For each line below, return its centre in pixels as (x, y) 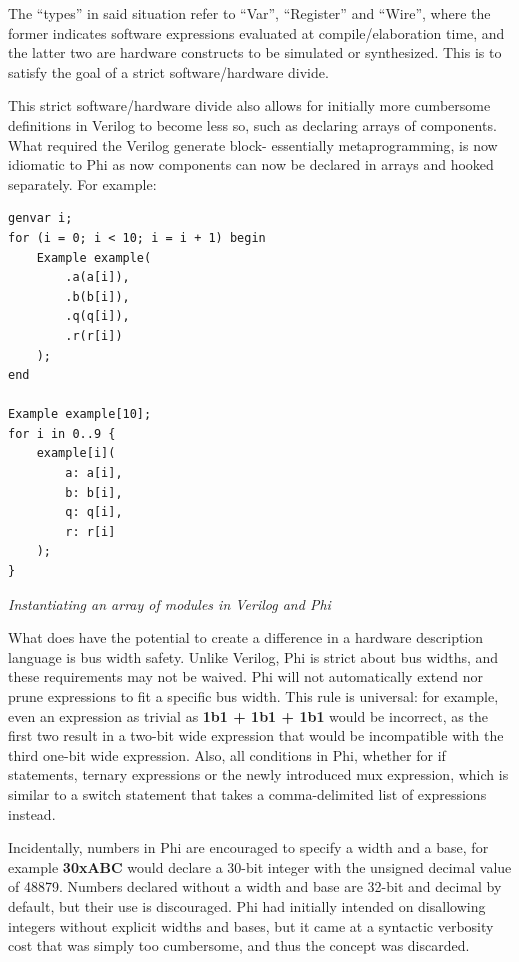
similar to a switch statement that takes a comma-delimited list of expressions (247, 793)
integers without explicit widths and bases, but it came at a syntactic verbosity (251, 925)
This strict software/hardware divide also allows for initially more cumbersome (249, 105)
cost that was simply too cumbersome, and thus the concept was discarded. (239, 945)
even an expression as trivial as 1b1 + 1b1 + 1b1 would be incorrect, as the (248, 715)
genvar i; (40, 218)
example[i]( (76, 453)
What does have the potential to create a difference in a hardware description (246, 637)
